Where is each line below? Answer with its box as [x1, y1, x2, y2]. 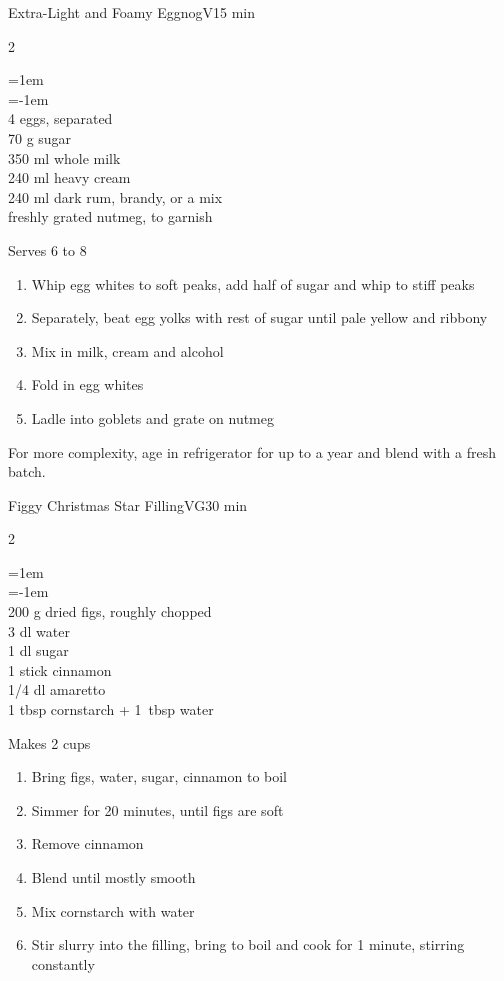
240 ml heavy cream [8, 167, 131, 188]
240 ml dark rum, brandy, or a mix [8, 186, 223, 207]
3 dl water [8, 620, 70, 641]
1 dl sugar [8, 640, 69, 661]
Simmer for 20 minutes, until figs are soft [31, 799, 284, 820]
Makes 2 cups [8, 732, 91, 753]
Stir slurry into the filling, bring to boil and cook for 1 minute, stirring [31, 934, 465, 955]
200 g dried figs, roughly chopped [8, 601, 212, 622]
